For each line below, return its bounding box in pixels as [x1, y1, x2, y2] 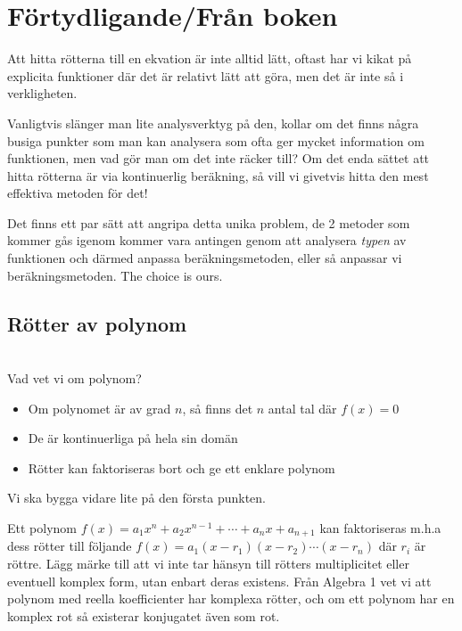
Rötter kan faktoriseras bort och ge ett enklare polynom [28, 458, 335, 477]
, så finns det [182, 398, 253, 417]
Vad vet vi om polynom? [7, 369, 142, 388]
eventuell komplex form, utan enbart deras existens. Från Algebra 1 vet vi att [7, 571, 432, 590]
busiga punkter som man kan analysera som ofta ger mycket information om [7, 131, 425, 150]
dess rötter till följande [7, 537, 132, 555]
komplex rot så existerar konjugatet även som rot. [7, 606, 280, 625]
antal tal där [268, 398, 337, 417]
